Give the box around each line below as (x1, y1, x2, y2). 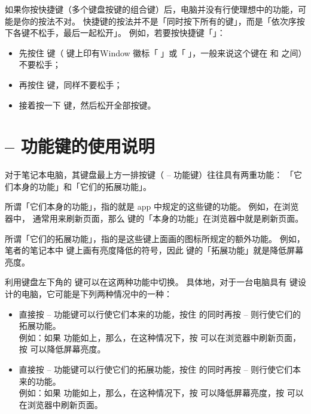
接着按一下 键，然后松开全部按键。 (19, 98, 156, 111)
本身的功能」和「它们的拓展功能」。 (13, 180, 151, 192)
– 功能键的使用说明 (5, 134, 155, 158)
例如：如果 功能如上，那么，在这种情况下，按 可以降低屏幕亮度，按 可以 (19, 386, 304, 399)
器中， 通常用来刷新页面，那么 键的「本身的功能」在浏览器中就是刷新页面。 (5, 212, 304, 225)
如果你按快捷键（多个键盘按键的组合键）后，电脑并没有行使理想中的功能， (5, 3, 298, 15)
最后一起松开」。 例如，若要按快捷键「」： (63, 26, 225, 39)
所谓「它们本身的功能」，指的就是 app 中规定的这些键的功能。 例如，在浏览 (5, 200, 299, 213)
